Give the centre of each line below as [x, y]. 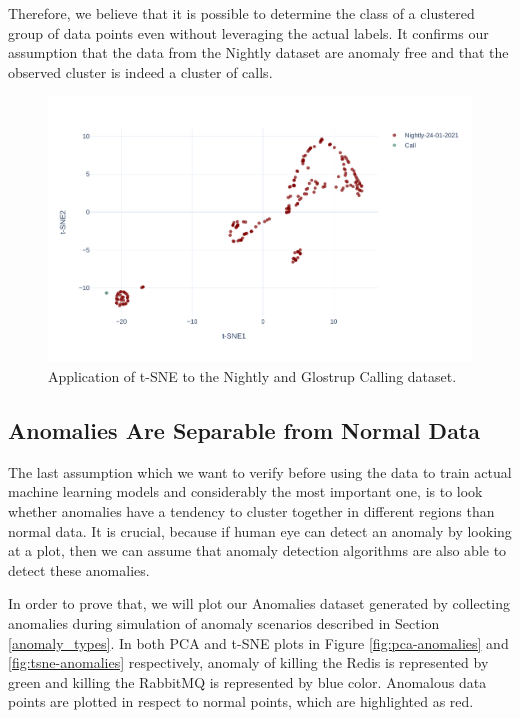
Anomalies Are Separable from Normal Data [244, 430]
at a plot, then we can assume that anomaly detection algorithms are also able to [257, 550]
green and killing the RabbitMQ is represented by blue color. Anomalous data [247, 681]
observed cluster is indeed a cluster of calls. [140, 71]
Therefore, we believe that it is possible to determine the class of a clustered [241, 13]
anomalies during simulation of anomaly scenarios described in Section [224, 623]
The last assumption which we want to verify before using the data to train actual [260, 471]
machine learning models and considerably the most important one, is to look [245, 491]
